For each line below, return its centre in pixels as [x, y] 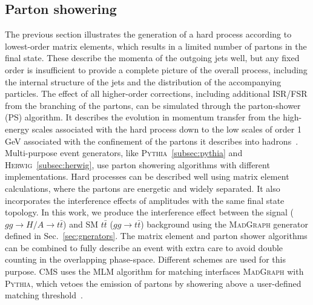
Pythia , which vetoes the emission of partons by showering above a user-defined [153, 283]
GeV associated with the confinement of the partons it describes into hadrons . [152, 141]
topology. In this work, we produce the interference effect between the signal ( [150, 212]
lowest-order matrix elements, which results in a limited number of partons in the [156, 46]
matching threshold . [44, 295]
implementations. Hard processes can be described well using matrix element [147, 176]
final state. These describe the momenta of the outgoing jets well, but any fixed [152, 58]
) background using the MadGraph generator [225, 224]
